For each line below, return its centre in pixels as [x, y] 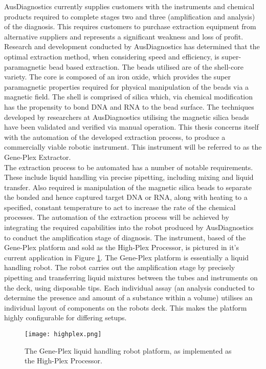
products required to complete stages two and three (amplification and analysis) [130, 16]
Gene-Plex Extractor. [38, 157]
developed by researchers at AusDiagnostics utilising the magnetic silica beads [127, 117]
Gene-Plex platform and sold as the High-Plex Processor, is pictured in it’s [122, 247]
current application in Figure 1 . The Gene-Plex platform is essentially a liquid [127, 257]
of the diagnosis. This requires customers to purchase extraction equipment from [130, 26]
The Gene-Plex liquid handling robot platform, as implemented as [128, 350]
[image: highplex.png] [63, 334]
